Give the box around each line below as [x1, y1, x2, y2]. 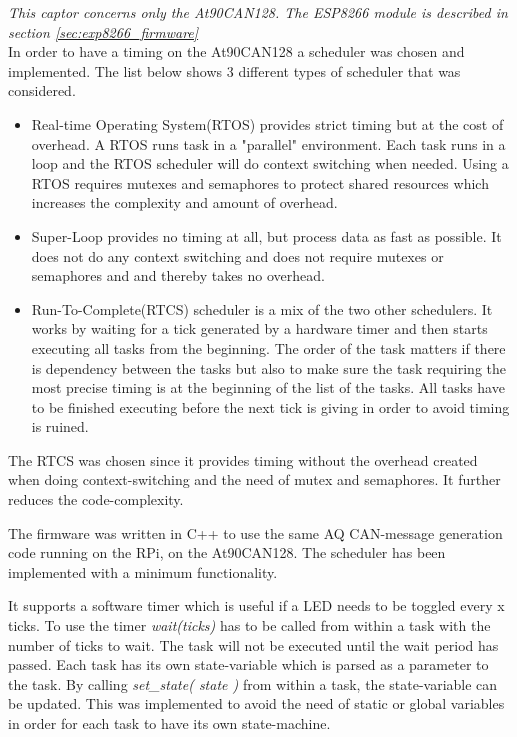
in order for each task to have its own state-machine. [8, 713, 331, 733]
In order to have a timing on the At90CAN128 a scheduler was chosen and [8, 41, 465, 62]
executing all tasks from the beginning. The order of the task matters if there [31, 337, 506, 358]
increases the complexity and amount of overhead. [31, 192, 338, 213]
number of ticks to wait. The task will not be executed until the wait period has [8, 634, 499, 655]
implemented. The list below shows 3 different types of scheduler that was [8, 60, 461, 81]
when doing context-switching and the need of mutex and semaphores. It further [8, 469, 501, 490]
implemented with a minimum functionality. [8, 561, 278, 582]
